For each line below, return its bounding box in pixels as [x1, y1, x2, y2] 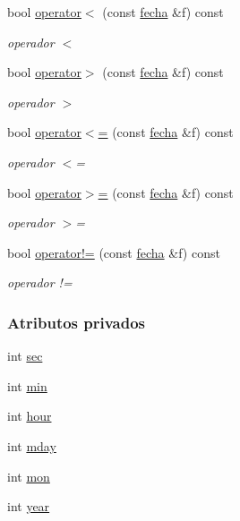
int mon [7, 466, 50, 485]
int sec [7, 346, 43, 365]
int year [7, 497, 50, 516]
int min [7, 376, 47, 395]
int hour [7, 406, 52, 425]
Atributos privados [7, 311, 146, 333]
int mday [7, 436, 56, 455]
